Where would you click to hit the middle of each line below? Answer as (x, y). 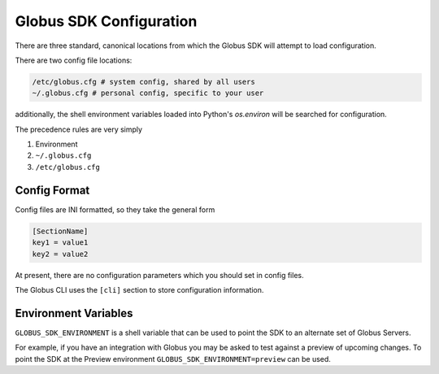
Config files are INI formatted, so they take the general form (115, 209)
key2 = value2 (60, 254)
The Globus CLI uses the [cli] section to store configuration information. (139, 289)
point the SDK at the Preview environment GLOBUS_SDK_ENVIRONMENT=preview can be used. (173, 359)
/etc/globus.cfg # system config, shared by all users (143, 82)
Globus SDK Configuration (106, 21)
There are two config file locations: (74, 60)
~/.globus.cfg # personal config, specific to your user (148, 93)
